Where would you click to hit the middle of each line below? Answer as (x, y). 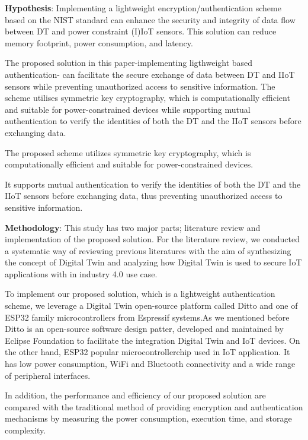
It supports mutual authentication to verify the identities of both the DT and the (153, 184)
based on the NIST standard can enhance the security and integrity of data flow (150, 19)
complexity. (25, 430)
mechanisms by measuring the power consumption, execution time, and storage (148, 418)
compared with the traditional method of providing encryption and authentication (154, 406)
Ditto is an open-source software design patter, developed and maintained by (144, 329)
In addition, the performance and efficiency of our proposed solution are (135, 395)
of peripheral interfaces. (48, 375)
